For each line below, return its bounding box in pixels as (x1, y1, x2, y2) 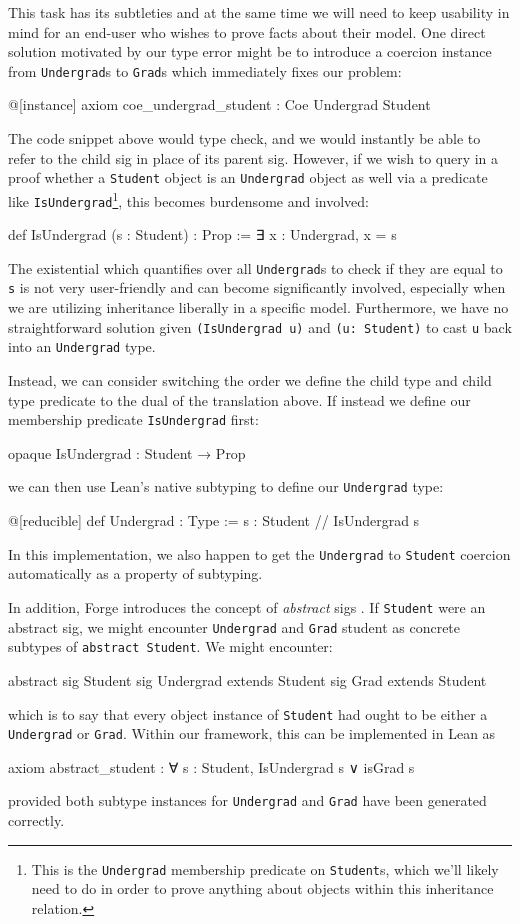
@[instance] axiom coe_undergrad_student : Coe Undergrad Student (8, 94, 431, 115)
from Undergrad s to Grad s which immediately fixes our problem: (8, 60, 402, 81)
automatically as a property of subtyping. (8, 563, 263, 584)
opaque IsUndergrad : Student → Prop (8, 442, 246, 463)
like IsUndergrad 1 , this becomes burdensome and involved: (8, 187, 369, 211)
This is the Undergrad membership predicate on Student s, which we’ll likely (31, 858, 499, 879)
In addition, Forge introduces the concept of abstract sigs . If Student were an (8, 596, 486, 617)
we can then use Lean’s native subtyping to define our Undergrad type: (8, 476, 444, 497)
